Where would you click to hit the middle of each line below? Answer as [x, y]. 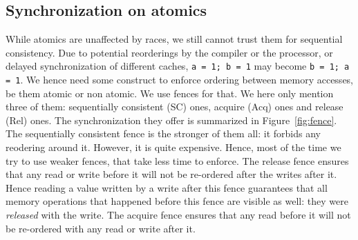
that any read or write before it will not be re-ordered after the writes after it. [171, 174]
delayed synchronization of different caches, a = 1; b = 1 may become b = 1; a [178, 66]
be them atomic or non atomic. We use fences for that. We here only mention [170, 93]
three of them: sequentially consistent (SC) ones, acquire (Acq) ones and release [175, 107]
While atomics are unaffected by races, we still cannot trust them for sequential [174, 39]
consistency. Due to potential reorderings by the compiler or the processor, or [169, 52]
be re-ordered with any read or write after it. [101, 228]
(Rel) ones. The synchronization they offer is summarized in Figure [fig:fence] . [171, 120]
